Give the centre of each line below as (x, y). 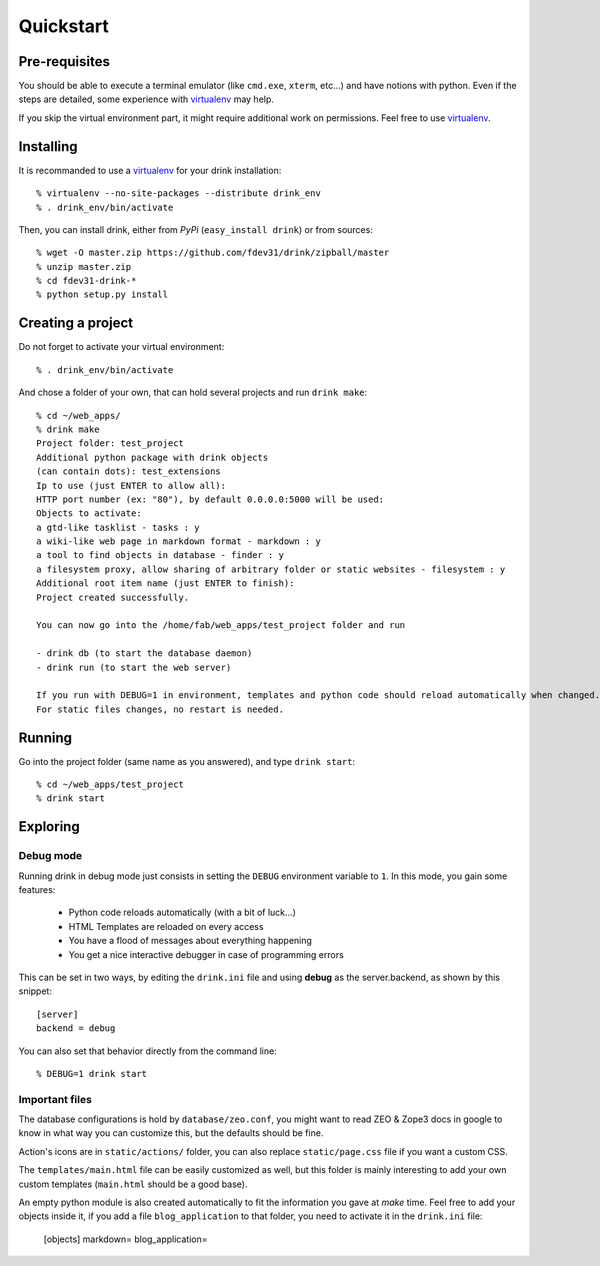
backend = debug (76, 1028)
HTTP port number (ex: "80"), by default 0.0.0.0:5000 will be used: (210, 499)
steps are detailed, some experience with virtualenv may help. (146, 99)
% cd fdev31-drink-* (86, 281)
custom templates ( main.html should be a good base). (133, 1184)
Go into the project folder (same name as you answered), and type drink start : (186, 761)
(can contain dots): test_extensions (129, 471)
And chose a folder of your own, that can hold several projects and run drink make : (193, 392)
